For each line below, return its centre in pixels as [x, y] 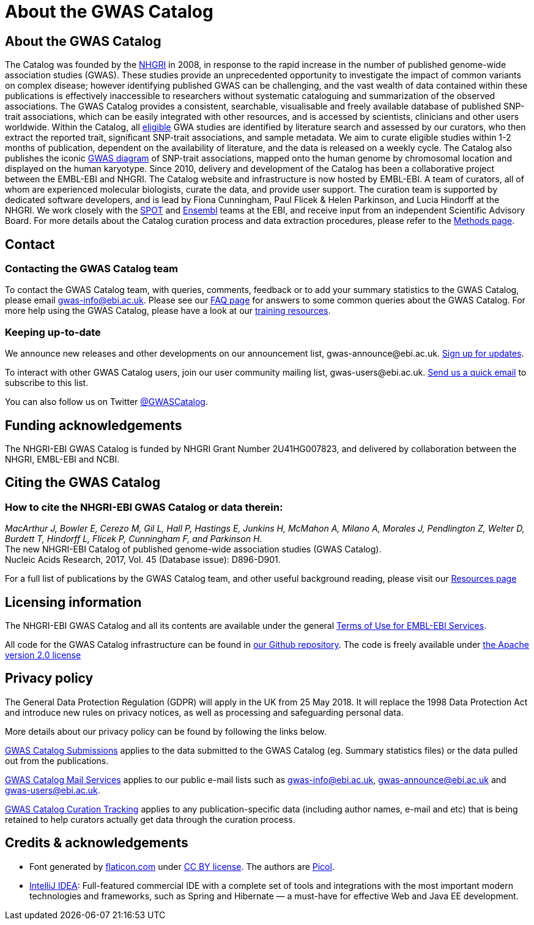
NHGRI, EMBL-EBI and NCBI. [62, 459]
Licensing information [73, 602]
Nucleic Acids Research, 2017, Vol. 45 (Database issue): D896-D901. [143, 560]
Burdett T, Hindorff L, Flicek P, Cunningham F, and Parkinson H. [134, 539]
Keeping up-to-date [53, 332]
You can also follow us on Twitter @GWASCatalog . [106, 402]
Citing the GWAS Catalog [83, 483]
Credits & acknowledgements [97, 843]
